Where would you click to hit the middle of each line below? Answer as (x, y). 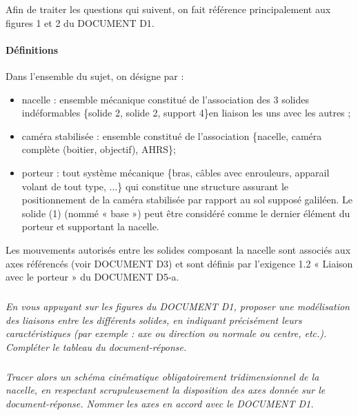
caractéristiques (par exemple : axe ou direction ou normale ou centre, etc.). (166, 333)
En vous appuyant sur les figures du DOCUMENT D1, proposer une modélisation (178, 306)
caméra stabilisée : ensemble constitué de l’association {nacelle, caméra (172, 135)
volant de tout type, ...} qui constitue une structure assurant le (155, 186)
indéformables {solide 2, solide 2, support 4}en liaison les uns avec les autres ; (186, 113)
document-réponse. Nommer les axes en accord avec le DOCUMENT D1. (160, 404)
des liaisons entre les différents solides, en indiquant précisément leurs (154, 320)
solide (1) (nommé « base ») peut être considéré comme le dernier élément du (186, 213)
